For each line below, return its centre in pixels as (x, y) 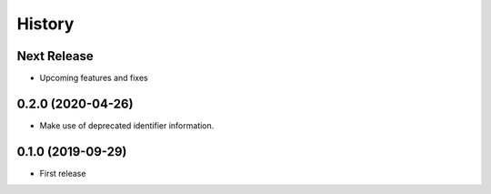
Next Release (55, 56)
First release (63, 173)
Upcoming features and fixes (94, 78)
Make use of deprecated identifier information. (127, 125)
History (45, 24)
